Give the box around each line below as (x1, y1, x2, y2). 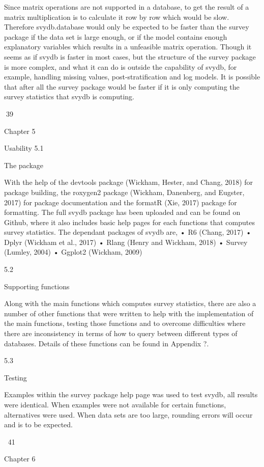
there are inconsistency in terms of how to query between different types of (4, 328, 238, 339)
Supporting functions (4, 281, 70, 291)
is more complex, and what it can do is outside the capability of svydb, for (4, 61, 237, 72)
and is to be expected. (4, 419, 73, 430)
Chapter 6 (4, 453, 36, 464)
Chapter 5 (4, 125, 36, 136)
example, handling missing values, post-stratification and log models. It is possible (4, 71, 260, 82)
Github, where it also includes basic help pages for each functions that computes (4, 216, 255, 227)
